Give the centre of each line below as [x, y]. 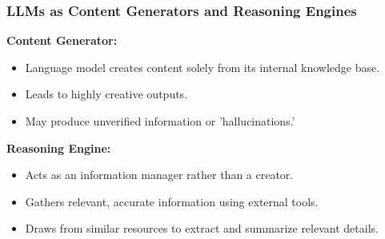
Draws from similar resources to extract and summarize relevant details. [202, 228]
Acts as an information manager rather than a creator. [159, 175]
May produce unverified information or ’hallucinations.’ [160, 121]
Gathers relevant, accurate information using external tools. [172, 201]
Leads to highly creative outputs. [106, 94]
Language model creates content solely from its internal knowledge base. [203, 67]
